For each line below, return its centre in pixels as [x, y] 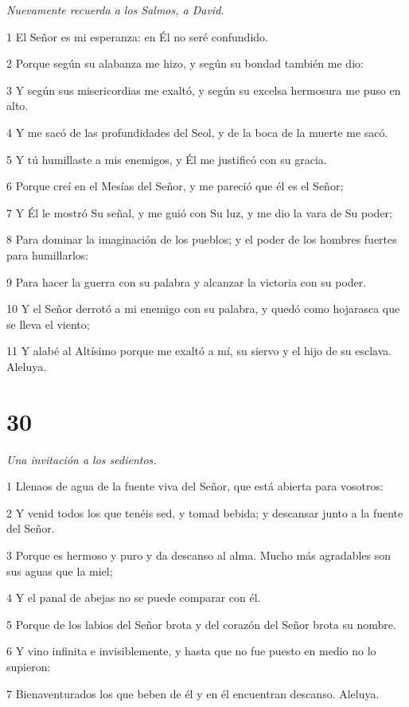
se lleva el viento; [48, 324]
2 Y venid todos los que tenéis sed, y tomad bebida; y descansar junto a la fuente [205, 512]
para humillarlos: [48, 254]
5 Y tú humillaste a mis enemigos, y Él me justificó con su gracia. [167, 159]
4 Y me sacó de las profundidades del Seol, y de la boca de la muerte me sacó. [197, 132]
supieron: [29, 666]
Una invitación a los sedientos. [82, 459]
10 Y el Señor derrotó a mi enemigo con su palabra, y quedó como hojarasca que [203, 309]
